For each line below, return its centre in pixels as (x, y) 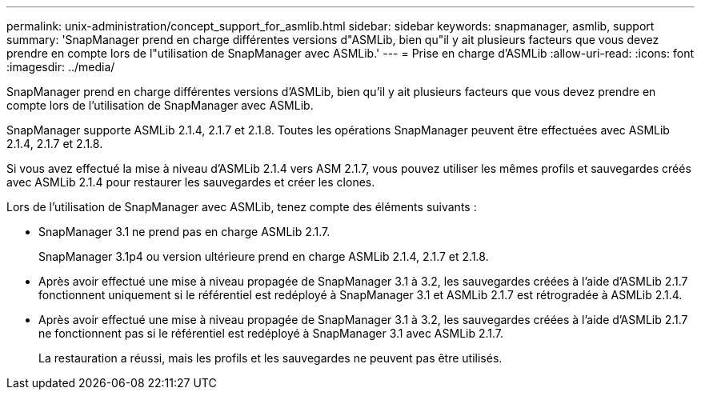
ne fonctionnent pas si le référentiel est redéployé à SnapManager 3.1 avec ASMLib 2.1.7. (271, 333)
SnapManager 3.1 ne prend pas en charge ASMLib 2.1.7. (184, 232)
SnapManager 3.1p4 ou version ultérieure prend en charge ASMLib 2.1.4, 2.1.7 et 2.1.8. (264, 256)
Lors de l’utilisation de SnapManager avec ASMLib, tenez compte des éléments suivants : (242, 207)
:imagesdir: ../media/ (61, 67)
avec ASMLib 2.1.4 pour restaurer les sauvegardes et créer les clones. (191, 182)
